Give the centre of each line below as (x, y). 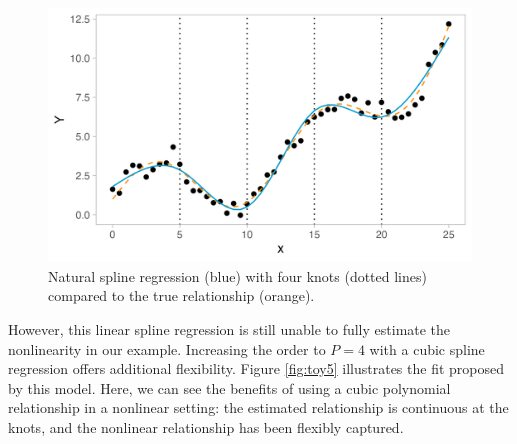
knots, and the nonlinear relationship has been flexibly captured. (206, 426)
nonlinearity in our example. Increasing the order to (167, 348)
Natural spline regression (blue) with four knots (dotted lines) (237, 275)
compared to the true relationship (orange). (181, 295)
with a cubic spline (427, 348)
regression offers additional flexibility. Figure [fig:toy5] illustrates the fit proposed (256, 368)
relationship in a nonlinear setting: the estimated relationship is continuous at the (258, 407)
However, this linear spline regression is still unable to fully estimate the (229, 329)
